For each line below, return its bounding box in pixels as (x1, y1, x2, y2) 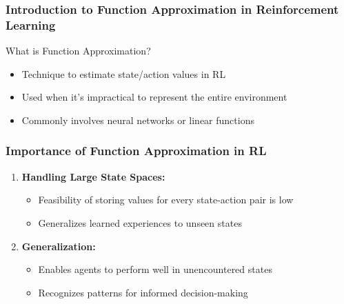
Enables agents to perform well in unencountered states (38, 262, 272, 276)
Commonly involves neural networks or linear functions (21, 112, 254, 127)
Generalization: (21, 239, 96, 253)
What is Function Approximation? (6, 43, 151, 58)
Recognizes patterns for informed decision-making (38, 285, 248, 299)
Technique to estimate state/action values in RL (21, 66, 226, 81)
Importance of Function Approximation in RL (6, 142, 267, 159)
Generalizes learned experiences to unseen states (38, 215, 242, 230)
